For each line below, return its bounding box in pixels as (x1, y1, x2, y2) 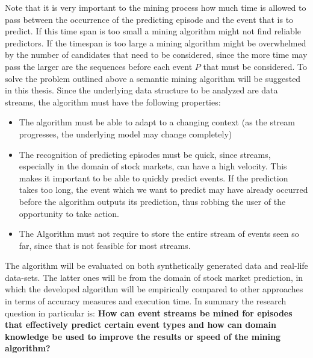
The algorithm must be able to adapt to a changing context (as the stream (19, 116, 295, 128)
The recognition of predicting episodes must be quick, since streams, (19, 148, 271, 160)
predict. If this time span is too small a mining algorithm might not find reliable (5, 25, 302, 37)
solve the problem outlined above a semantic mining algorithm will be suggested (5, 72, 301, 84)
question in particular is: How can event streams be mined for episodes (5, 306, 293, 319)
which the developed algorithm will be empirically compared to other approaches (5, 283, 303, 295)
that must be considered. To (203, 60, 307, 72)
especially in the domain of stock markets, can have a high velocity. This (19, 160, 287, 172)
